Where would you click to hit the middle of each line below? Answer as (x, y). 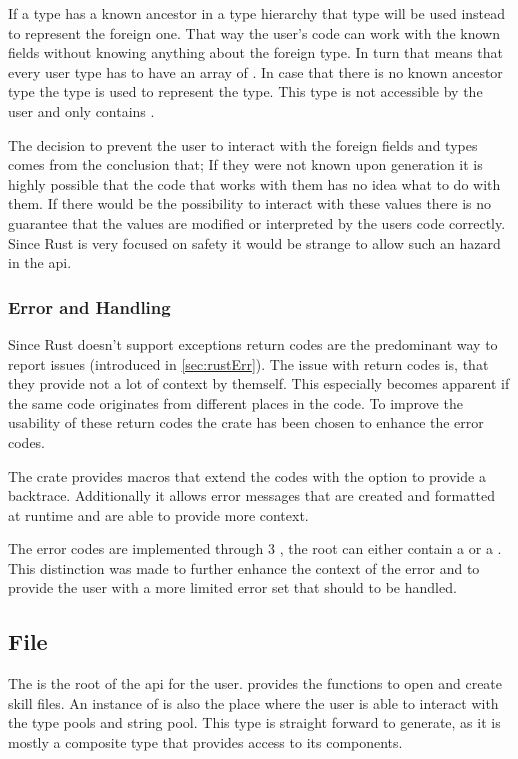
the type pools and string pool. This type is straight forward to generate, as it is (254, 722)
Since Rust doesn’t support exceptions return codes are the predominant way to (253, 343)
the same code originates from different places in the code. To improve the (235, 402)
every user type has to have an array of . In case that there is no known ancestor (255, 71)
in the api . (40, 262)
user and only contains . (81, 110)
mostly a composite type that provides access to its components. (205, 742)
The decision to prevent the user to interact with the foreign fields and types (243, 144)
